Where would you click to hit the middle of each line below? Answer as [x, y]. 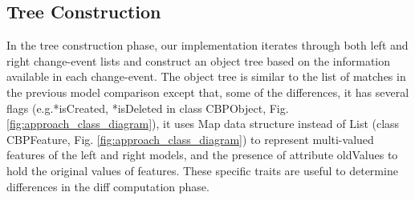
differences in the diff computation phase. [108, 186]
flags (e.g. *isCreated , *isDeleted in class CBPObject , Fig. [148, 108]
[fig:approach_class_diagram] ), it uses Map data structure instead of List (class [203, 124]
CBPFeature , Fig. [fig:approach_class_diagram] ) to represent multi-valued [190, 139]
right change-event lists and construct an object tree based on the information [199, 60]
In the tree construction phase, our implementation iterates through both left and [207, 45]
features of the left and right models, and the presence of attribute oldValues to [202, 155]
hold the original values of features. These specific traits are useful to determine [202, 170]
